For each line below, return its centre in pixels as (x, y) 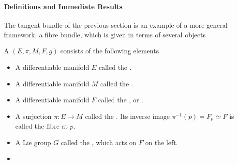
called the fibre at (41, 126)
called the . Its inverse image (127, 116)
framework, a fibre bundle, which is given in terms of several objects (105, 34)
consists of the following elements (110, 51)
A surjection (33, 116)
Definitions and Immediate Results (63, 6)
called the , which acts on (98, 142)
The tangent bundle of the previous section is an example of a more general (116, 25)
